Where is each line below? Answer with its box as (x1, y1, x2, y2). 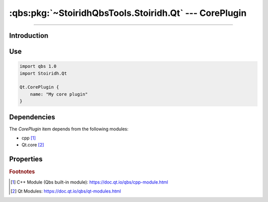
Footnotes (9, 168, 35, 175)
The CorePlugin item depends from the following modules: (9, 126, 129, 132)
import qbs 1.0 (19, 64, 57, 69)
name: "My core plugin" (30, 91, 88, 97)
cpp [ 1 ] (21, 135, 36, 141)
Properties (9, 155, 43, 164)
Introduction (9, 31, 49, 40)
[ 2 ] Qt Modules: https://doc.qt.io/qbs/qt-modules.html (10, 188, 121, 194)
